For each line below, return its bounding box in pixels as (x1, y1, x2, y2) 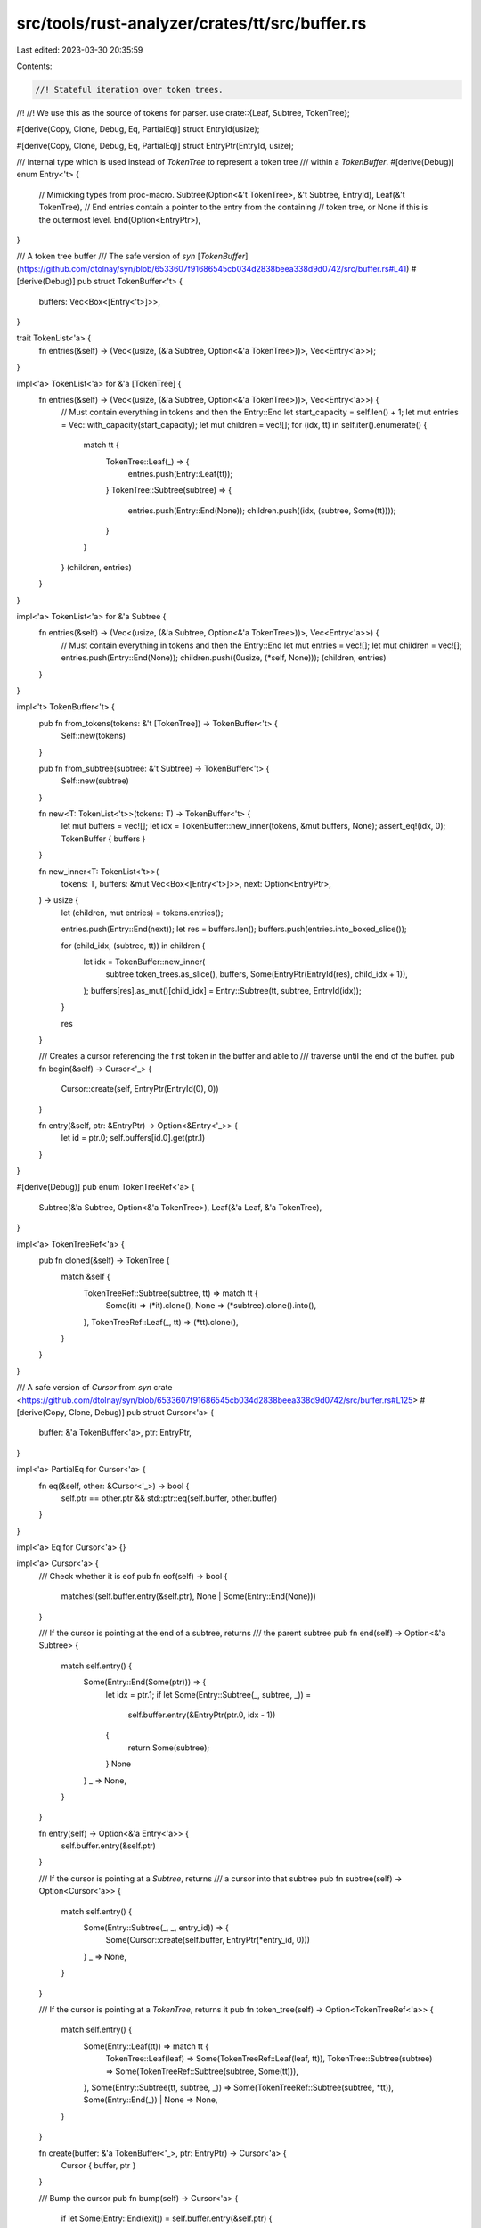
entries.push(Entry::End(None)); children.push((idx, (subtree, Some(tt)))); (127, 504, 396, 516)
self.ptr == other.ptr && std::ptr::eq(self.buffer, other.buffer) (61, 1493, 278, 1503)
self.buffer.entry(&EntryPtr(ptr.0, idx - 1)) (127, 1709, 276, 1720)
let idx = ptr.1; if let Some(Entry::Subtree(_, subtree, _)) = (105, 1689, 312, 1700)
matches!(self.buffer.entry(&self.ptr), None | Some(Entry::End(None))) (61, 1591, 316, 1601)
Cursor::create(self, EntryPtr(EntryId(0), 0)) (61, 1084, 219, 1094)
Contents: (16, 61, 53, 71)
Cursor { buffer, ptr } (61, 2159, 136, 2170)
